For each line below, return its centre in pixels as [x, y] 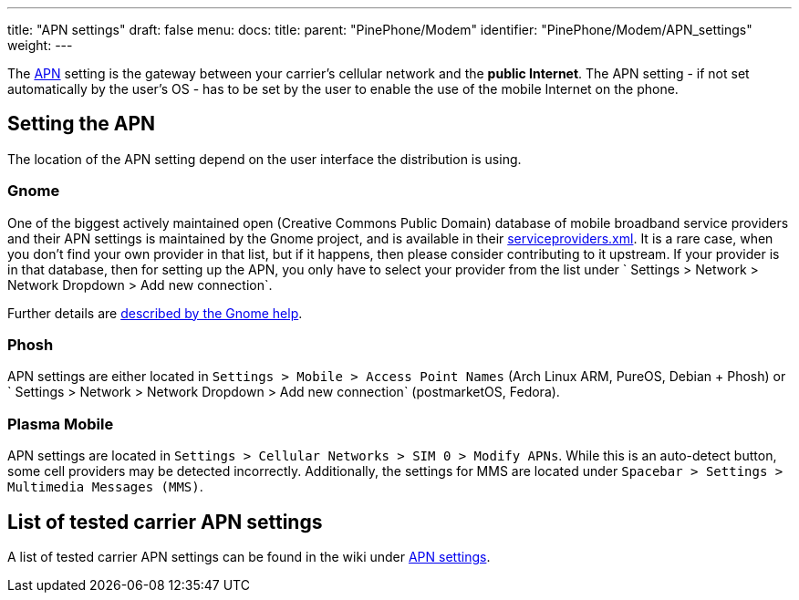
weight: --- [40, 45]
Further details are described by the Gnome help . [155, 313]
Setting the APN [82, 124]
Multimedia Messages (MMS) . [105, 487]
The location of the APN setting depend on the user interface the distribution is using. [265, 159]
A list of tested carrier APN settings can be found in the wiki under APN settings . [249, 556]
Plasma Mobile [61, 424]
